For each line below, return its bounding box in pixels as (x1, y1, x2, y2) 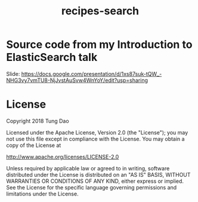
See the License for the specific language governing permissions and (6, 183, 177, 191)
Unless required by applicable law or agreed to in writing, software (6, 164, 170, 172)
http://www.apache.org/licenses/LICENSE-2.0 (6, 153, 119, 160)
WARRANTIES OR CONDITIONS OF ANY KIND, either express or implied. (6, 177, 184, 185)
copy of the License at (6, 142, 61, 149)
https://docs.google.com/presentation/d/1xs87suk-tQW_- (21, 70, 162, 77)
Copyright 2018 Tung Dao (6, 117, 70, 124)
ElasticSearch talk (6, 51, 98, 64)
